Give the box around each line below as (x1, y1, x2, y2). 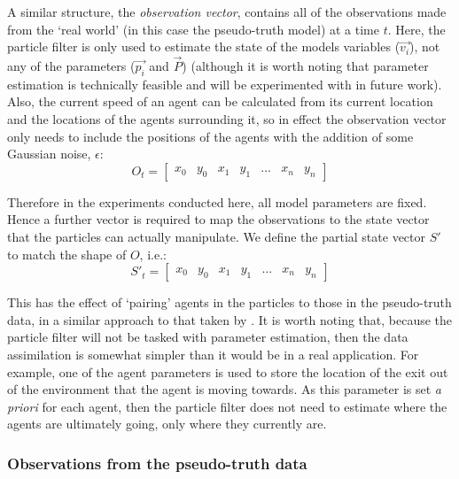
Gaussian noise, (7, 144, 91, 163)
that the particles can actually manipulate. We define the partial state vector (7, 227, 425, 245)
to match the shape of (7, 244, 127, 263)
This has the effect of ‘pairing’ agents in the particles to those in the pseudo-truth (7, 293, 452, 312)
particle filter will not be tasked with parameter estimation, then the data (7, 328, 408, 346)
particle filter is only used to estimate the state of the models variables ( (7, 37, 401, 56)
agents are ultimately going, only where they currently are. (7, 414, 327, 433)
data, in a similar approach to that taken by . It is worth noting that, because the (7, 310, 453, 328)
